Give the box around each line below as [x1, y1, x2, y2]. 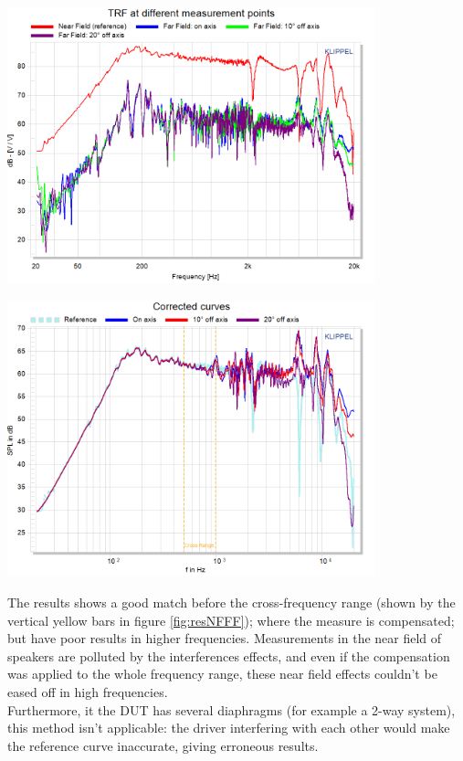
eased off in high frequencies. [7, 682, 168, 701]
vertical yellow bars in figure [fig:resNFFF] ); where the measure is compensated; [7, 610, 455, 629]
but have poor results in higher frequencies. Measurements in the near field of [7, 629, 442, 648]
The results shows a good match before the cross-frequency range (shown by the [7, 592, 456, 611]
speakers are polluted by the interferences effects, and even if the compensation [7, 646, 450, 665]
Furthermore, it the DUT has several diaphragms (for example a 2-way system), [7, 700, 456, 719]
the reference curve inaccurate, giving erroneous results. [7, 735, 319, 755]
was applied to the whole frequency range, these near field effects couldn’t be [7, 664, 437, 683]
